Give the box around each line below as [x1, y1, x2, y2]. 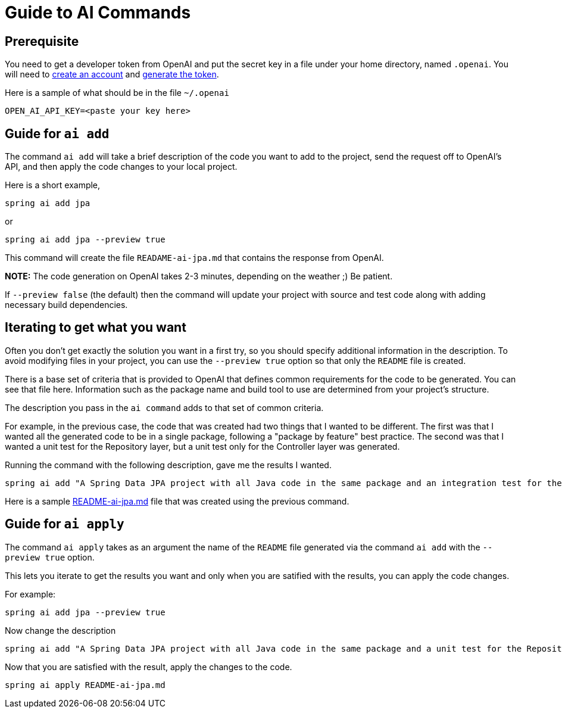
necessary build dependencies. [5, 300, 128, 310]
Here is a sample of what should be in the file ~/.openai [5, 88, 229, 98]
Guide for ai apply [5, 516, 124, 532]
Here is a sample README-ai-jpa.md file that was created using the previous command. [5, 496, 349, 506]
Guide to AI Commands [5, 2, 191, 23]
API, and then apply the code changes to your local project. [5, 161, 238, 172]
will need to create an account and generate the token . [5, 69, 219, 80]
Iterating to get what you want [5, 320, 186, 335]
